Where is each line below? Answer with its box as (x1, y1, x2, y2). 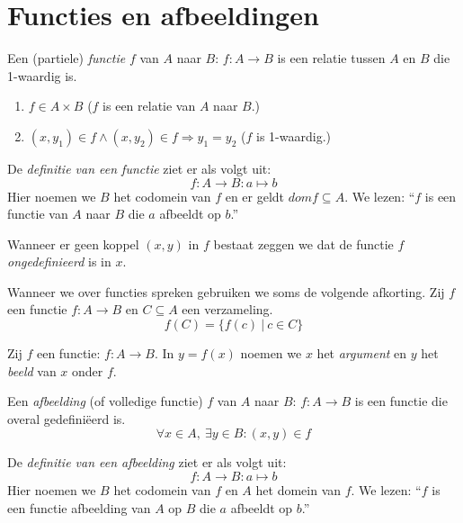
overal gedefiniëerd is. (7, 409, 126, 428)
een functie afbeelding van (7, 498, 151, 517)
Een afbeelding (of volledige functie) (7, 392, 203, 410)
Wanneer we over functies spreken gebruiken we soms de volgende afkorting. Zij (7, 282, 445, 301)
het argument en (316, 344, 407, 363)
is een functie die (354, 392, 448, 410)
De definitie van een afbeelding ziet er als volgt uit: (7, 453, 287, 472)
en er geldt (225, 186, 285, 205)
